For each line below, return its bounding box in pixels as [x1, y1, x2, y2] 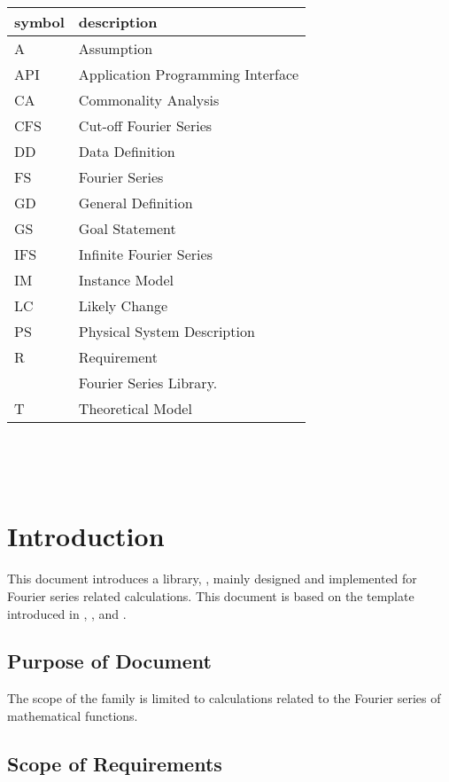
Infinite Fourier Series [78, 244, 213, 264]
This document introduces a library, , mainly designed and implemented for [7, 569, 417, 588]
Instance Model [78, 270, 174, 290]
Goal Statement [78, 218, 176, 239]
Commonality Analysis [78, 90, 220, 110]
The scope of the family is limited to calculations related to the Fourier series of [7, 689, 441, 708]
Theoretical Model [78, 398, 192, 418]
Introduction [7, 518, 165, 554]
